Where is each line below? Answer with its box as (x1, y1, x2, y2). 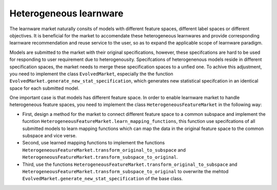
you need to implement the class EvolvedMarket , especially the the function (9, 71, 174, 77)
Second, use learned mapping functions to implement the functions (22, 140, 165, 146)
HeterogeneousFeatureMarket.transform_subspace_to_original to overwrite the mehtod (22, 168, 229, 174)
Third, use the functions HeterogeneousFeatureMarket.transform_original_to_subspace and (22, 161, 238, 167)
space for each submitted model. (9, 85, 80, 91)
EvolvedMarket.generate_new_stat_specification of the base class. (22, 176, 183, 182)
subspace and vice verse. (22, 133, 77, 139)
